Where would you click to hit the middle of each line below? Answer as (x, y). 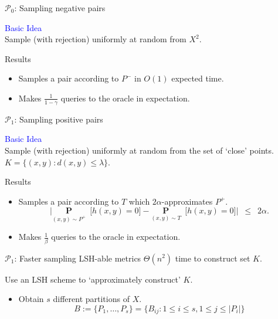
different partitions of (91, 299)
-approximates (187, 201)
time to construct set (213, 258)
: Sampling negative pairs (60, 8)
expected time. (198, 78)
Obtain (31, 299)
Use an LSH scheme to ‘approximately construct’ (93, 279)
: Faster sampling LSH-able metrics (78, 258)
